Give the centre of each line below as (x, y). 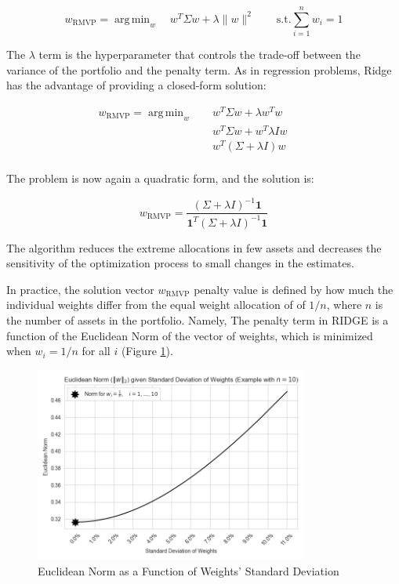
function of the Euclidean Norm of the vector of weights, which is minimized (190, 335)
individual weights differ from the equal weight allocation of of (156, 305)
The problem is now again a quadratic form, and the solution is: (160, 178)
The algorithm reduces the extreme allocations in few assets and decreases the (194, 247)
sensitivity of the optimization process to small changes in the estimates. (180, 263)
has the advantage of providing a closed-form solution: (136, 85)
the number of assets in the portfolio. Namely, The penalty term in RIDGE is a (198, 319)
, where (344, 305)
